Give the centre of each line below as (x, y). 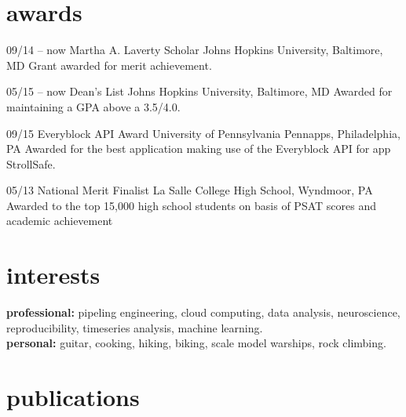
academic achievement (60, 221)
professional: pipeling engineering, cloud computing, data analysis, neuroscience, (203, 312)
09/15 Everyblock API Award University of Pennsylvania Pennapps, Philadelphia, (203, 133)
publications (73, 397)
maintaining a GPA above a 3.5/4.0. (93, 106)
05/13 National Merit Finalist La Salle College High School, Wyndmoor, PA (190, 190)
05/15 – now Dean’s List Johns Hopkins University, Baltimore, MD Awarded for (199, 91)
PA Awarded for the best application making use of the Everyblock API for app (199, 149)
